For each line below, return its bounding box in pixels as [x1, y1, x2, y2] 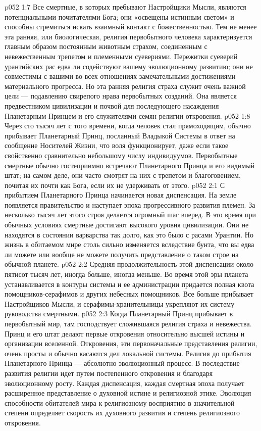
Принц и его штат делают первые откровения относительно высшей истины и [5, 328, 245, 339]
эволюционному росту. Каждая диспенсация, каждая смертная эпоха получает [5, 377, 244, 388]
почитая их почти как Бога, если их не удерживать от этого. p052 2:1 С [5, 179, 225, 190]
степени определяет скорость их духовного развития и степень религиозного [5, 407, 240, 418]
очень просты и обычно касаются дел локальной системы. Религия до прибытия [5, 348, 251, 358]
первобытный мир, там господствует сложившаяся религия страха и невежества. [5, 318, 252, 328]
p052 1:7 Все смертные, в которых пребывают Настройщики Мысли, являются [5, 2, 246, 12]
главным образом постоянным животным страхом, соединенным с [5, 41, 207, 52]
